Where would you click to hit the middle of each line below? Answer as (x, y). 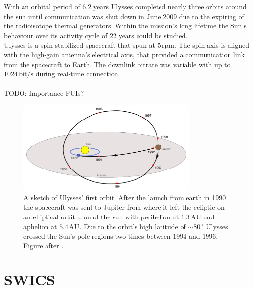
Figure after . (44, 245)
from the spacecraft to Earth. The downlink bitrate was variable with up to (117, 64)
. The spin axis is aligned (212, 45)
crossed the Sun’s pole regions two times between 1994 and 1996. (121, 236)
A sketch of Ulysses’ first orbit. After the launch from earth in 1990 (125, 197)
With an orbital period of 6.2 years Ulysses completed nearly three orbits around (125, 6)
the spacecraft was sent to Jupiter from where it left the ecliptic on (124, 207)
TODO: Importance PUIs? (44, 93)
